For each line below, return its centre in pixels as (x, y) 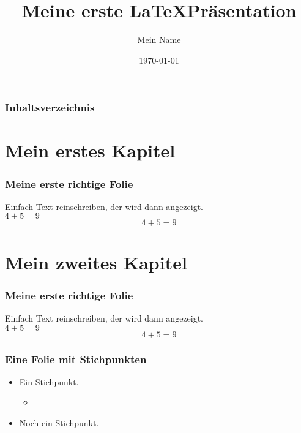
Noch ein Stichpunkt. (59, 423)
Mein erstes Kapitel (90, 150)
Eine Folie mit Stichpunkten (76, 359)
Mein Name (159, 40)
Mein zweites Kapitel (96, 262)
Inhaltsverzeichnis (50, 107)
